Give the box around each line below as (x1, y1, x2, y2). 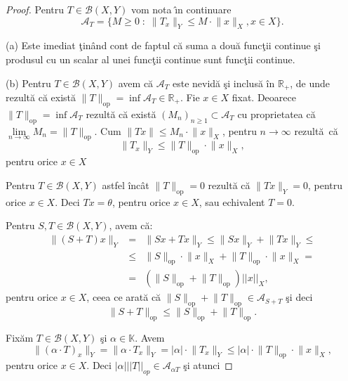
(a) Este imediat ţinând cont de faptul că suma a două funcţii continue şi (6, 38, 321, 53)
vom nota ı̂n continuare (130, 2, 232, 16)
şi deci (286, 290, 313, 304)
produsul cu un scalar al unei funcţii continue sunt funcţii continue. (6, 51, 295, 66)
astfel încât (102, 177, 149, 192)
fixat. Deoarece (232, 90, 296, 105)
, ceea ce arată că (86, 290, 161, 304)
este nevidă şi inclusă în (172, 75, 275, 90)
